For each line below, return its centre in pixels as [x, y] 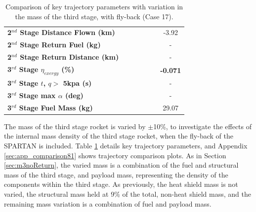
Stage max [37, 95]
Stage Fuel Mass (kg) [56, 107]
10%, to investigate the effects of [203, 126]
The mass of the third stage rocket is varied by [75, 126]
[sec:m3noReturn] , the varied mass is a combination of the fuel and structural [121, 165]
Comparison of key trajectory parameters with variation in [94, 6]
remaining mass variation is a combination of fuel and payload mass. [108, 203]
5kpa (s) [77, 83]
